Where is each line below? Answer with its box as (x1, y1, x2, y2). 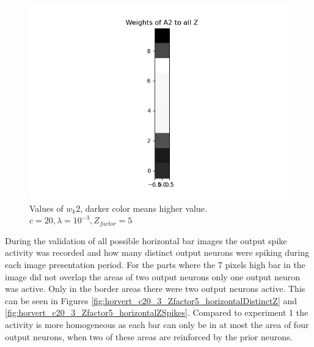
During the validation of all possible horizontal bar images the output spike (5, 234, 287, 247)
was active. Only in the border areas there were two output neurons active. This (5, 282, 305, 295)
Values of (29, 201, 64, 214)
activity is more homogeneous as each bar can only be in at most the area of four (5, 318, 309, 330)
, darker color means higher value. (80, 201, 207, 214)
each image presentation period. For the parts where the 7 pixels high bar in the (5, 258, 305, 271)
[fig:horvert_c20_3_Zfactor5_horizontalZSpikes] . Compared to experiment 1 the (5, 306, 309, 319)
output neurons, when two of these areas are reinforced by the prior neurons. (5, 330, 293, 343)
